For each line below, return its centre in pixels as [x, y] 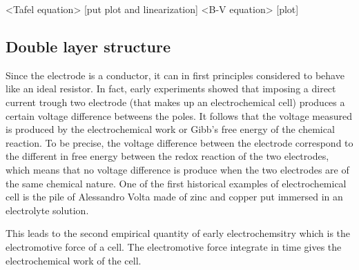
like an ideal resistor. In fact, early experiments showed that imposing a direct [171, 89]
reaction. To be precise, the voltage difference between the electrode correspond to [179, 142]
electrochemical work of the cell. [74, 260]
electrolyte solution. [47, 210]
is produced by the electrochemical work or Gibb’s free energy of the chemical [170, 129]
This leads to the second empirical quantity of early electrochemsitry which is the [178, 233]
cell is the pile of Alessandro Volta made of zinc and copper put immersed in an [174, 197]
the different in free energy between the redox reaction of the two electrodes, [167, 156]
